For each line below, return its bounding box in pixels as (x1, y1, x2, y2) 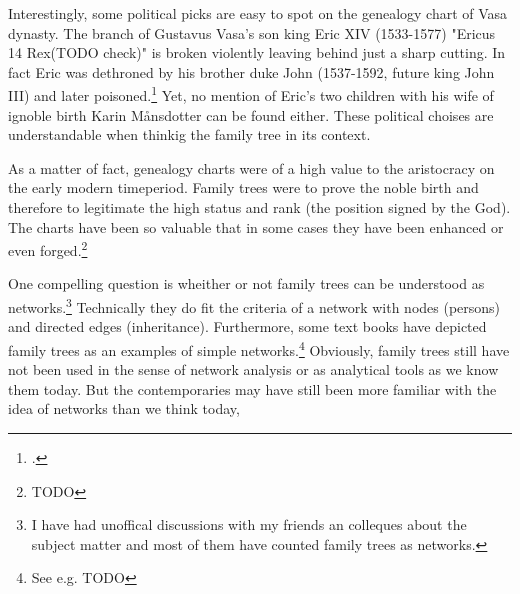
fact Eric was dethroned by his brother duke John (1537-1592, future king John (8, 61, 495, 82)
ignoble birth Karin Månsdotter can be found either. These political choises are (8, 104, 494, 125)
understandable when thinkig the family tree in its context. (8, 124, 371, 145)
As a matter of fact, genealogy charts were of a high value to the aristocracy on (8, 157, 495, 178)
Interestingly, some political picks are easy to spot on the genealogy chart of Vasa (8, 3, 508, 23)
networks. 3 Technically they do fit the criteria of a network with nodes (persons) (8, 294, 501, 317)
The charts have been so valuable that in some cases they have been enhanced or (8, 216, 504, 237)
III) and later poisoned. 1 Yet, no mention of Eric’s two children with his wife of (8, 82, 494, 106)
